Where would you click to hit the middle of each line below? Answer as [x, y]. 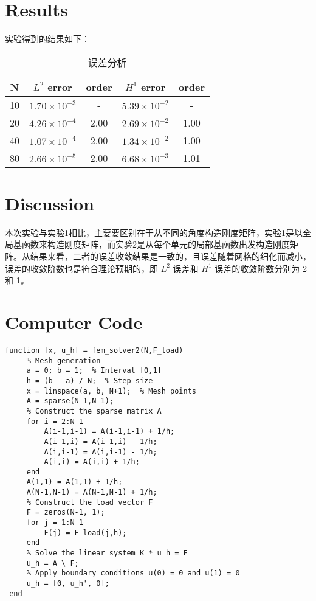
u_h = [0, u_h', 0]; [68, 584]
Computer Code [74, 322]
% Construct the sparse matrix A [94, 411]
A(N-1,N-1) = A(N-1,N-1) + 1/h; [92, 492]
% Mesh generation [64, 360]
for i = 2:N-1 [55, 421]
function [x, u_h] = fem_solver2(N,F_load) [94, 350]
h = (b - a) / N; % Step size [90, 380]
